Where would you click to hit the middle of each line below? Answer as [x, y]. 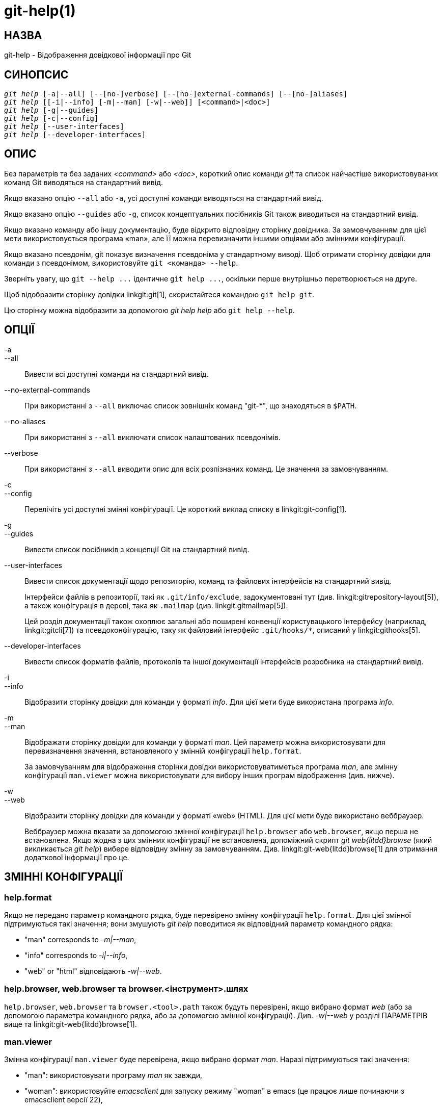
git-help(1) [40, 11]
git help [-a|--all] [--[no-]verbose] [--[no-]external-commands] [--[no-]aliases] [176, 94]
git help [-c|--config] [51, 119]
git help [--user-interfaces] [64, 127]
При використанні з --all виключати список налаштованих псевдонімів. [153, 437]
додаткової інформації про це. [77, 857]
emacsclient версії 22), [64, 1100]
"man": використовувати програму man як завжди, [114, 1075]
